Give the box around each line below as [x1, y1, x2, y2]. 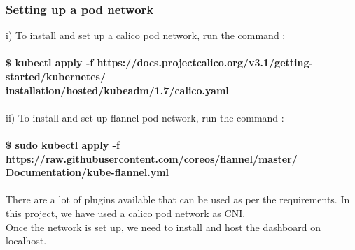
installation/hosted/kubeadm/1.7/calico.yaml [6, 82, 229, 97]
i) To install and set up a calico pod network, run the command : [6, 28, 286, 43]
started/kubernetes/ [6, 69, 106, 83]
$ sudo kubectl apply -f [6, 137, 120, 152]
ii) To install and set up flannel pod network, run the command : [6, 110, 284, 124]
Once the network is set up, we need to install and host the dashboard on [6, 219, 321, 234]
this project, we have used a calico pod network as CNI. [6, 205, 246, 220]
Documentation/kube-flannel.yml [6, 165, 169, 179]
